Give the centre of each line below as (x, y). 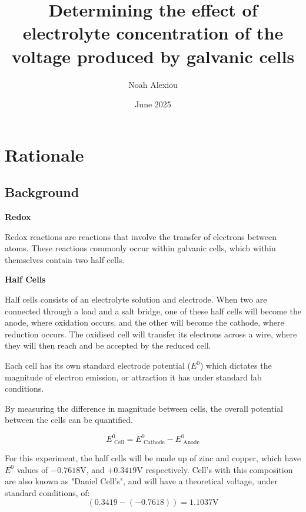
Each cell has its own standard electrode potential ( (98, 365)
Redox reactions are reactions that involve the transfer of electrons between (141, 236)
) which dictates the (236, 365)
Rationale (44, 154)
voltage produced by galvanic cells (153, 56)
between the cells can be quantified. (69, 420)
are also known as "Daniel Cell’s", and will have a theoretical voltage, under (141, 481)
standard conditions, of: (47, 492)
